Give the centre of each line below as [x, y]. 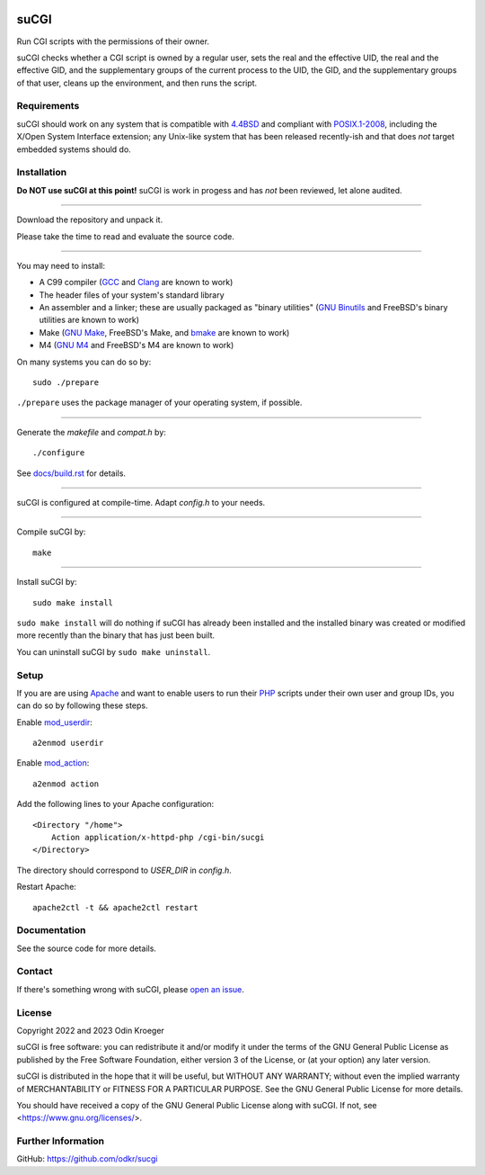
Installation [42, 173]
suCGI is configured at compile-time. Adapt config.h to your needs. [141, 502]
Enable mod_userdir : [55, 722]
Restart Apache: [46, 887]
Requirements [48, 106]
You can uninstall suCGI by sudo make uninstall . [114, 651]
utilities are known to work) [89, 320]
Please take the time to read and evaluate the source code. [126, 236]
